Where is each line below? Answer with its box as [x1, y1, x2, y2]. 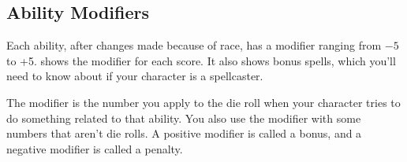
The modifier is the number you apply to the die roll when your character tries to [6, 94, 401, 110]
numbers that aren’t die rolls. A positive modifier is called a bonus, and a [6, 125, 362, 142]
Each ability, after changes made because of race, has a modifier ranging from [6, 37, 382, 53]
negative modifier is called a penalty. [6, 140, 183, 156]
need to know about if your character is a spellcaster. [6, 68, 263, 84]
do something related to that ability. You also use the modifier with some [6, 109, 361, 126]
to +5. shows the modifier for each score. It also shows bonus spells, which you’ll [6, 52, 396, 68]
